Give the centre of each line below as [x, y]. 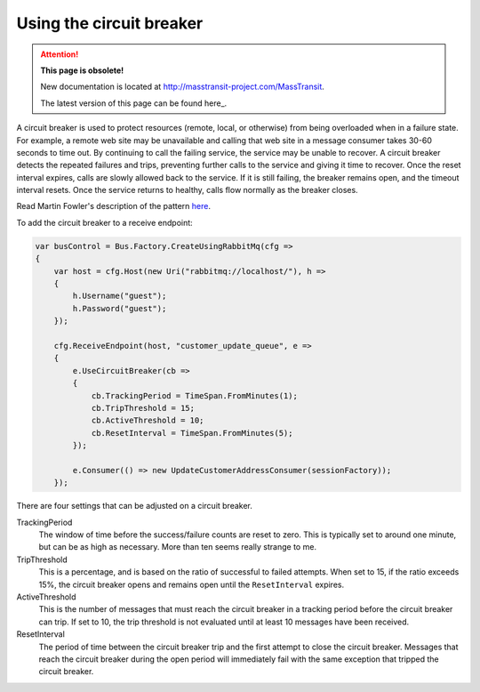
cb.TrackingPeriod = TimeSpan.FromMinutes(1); [194, 395]
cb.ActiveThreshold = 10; [148, 421]
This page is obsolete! [82, 70]
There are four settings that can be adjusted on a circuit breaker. [135, 506]
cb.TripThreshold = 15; [143, 408]
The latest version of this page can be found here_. [134, 103]
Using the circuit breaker [110, 23]
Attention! [60, 54]
